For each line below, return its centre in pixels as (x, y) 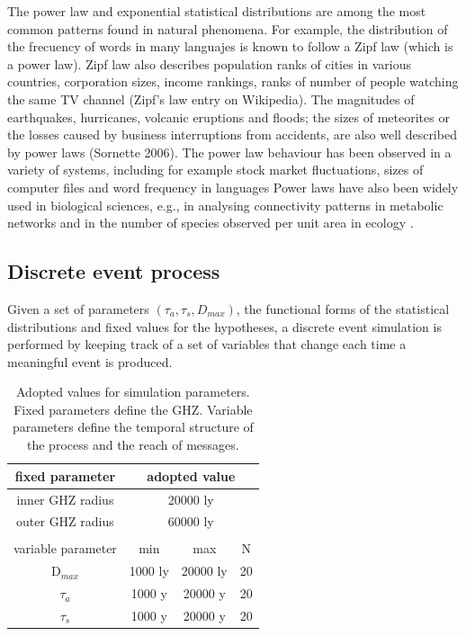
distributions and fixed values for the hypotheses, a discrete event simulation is (224, 326)
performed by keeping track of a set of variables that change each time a (207, 344)
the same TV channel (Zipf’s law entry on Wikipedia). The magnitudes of (211, 99)
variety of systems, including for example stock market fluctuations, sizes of (215, 170)
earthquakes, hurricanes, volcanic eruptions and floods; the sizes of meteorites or (229, 116)
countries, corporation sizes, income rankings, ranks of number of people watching (233, 81)
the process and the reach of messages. (133, 445)
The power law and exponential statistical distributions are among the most (217, 11)
